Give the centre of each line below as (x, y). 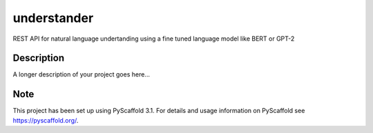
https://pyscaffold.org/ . (46, 120)
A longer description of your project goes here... (81, 74)
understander (53, 18)
